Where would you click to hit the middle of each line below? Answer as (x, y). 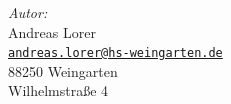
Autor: (28, 12)
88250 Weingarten (63, 70)
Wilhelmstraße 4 (58, 90)
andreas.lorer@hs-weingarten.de (115, 53)
